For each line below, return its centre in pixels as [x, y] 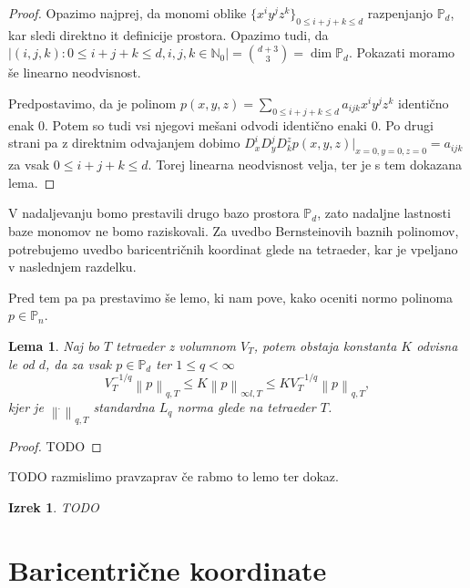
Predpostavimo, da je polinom [92, 103]
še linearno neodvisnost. [75, 72]
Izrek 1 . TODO [54, 507]
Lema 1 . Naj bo [54, 345]
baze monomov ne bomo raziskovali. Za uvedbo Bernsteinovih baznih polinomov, [234, 230]
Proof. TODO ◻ [55, 445]
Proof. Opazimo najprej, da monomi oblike [128, 13]
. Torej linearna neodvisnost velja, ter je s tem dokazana [305, 165]
